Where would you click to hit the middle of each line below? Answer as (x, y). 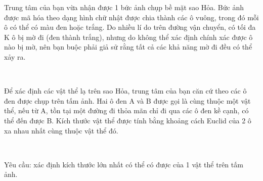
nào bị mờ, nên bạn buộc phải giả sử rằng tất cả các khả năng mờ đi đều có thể (128, 47)
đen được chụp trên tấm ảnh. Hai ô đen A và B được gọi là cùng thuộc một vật (127, 100)
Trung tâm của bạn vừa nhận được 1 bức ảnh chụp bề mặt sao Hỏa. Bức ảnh (124, 7)
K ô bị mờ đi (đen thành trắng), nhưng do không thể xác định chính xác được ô (128, 37)
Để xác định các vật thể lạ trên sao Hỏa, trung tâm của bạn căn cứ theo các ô (125, 91)
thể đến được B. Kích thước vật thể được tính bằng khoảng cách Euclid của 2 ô (128, 120)
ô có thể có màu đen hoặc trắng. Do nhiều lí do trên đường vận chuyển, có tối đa (130, 27)
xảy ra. (15, 56)
